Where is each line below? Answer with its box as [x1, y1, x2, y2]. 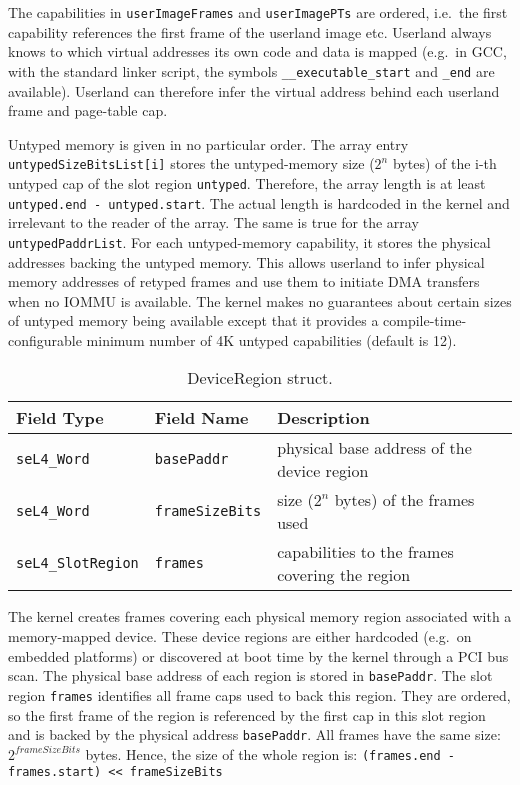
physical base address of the [277, 436, 472, 460]
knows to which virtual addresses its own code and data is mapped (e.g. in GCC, [8, 41, 507, 62]
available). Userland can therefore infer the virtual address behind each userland [8, 80, 500, 101]
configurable [8, 329, 82, 350]
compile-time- [383, 310, 467, 331]
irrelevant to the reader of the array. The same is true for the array [8, 212, 419, 233]
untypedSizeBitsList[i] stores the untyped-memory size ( [8, 153, 375, 174]
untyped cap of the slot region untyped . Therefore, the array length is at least [8, 172, 486, 193]
